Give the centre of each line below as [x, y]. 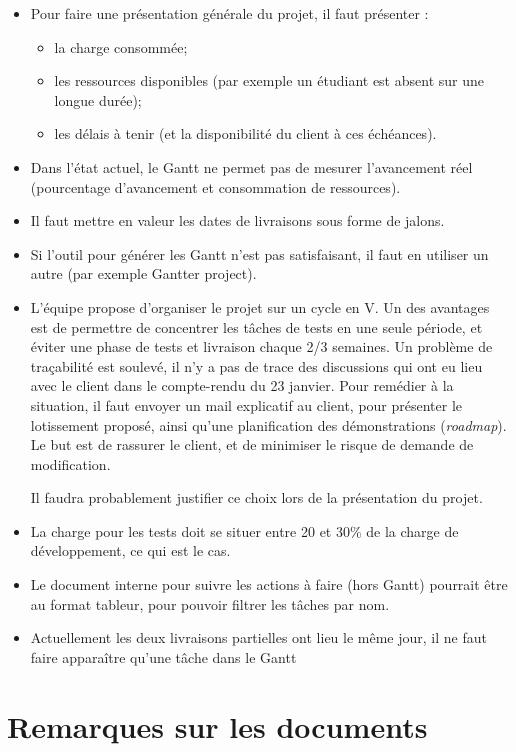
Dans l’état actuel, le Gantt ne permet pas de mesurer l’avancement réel [251, 166]
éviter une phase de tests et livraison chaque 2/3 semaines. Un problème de [261, 346]
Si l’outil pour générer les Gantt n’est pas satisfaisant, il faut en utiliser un [259, 253]
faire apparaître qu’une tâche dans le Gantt [163, 656]
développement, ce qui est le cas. [130, 550]
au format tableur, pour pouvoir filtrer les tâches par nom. [210, 603]
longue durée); [98, 99]
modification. [70, 463]
